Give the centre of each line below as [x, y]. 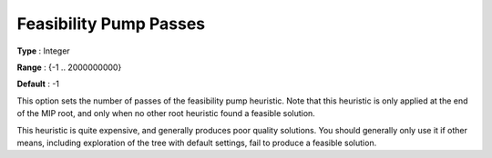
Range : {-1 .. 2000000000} [69, 67]
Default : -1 [38, 84]
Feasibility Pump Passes [111, 24]
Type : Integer [43, 51]
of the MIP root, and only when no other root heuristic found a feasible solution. [166, 114]
